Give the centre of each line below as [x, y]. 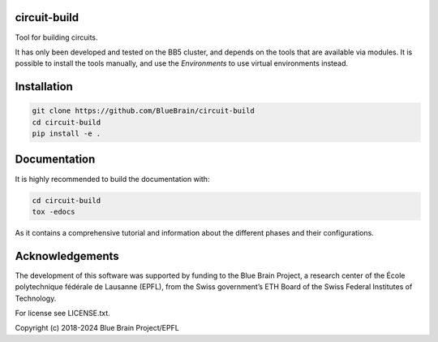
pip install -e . [67, 134]
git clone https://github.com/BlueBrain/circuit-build [143, 111]
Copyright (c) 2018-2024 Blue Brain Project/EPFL [97, 328]
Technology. [36, 298]
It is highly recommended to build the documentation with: [112, 179]
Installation [44, 87]
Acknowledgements [67, 256]
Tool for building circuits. [56, 37]
